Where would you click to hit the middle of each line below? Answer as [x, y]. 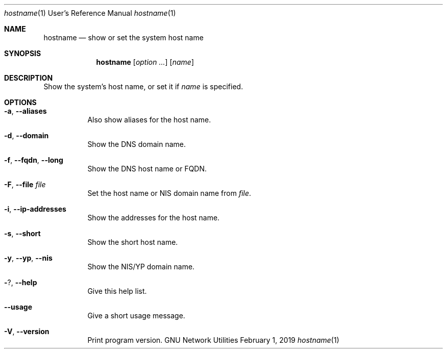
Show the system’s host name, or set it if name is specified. [143, 86]
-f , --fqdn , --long [34, 160]
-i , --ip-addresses [35, 209]
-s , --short [22, 233]
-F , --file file [25, 184]
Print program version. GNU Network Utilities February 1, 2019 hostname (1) [213, 340]
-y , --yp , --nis [28, 258]
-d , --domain [27, 135]
